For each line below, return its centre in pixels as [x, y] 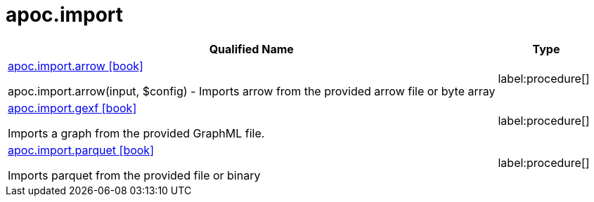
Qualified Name [251, 49]
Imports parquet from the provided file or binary [134, 175]
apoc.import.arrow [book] [76, 66]
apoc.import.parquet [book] [81, 150]
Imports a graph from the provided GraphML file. [136, 133]
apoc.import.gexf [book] [72, 108]
